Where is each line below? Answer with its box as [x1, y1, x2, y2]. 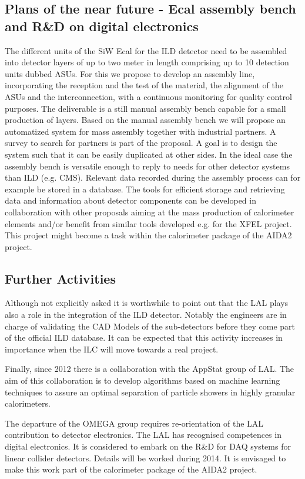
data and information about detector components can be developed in [5, 194, 256, 207]
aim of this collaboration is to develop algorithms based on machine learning [5, 374, 280, 387]
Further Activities [5, 269, 116, 287]
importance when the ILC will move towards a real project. [5, 342, 219, 355]
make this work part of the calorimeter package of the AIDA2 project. [5, 463, 257, 475]
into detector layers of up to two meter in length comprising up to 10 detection [5, 56, 289, 68]
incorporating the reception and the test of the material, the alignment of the [5, 79, 283, 91]
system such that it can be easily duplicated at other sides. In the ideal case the [5, 148, 293, 160]
